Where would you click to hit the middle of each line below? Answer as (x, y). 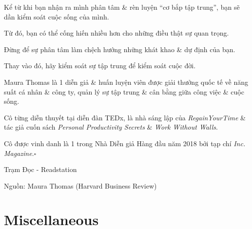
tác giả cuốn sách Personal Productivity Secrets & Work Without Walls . (111, 127)
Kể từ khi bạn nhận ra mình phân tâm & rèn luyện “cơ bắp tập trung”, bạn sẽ (122, 7)
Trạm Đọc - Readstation (40, 169)
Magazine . (19, 153)
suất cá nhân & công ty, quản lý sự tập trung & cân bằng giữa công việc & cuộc (124, 91)
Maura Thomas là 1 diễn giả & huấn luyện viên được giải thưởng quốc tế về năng (126, 82)
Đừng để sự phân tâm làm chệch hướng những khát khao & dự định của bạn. (120, 49)
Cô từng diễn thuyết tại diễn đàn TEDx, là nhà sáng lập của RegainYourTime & (125, 117)
